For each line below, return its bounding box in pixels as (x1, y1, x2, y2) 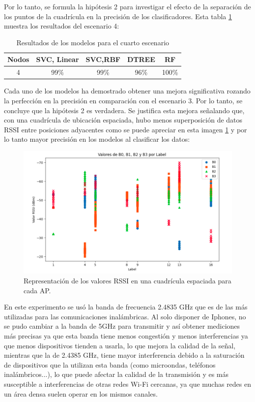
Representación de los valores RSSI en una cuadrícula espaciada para (24, 276, 231, 286)
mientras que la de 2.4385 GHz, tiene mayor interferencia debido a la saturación (4, 350, 245, 360)
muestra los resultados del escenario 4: (4, 21, 119, 31)
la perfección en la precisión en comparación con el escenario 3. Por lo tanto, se (4, 95, 243, 105)
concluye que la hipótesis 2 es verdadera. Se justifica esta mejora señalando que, (4, 105, 245, 115)
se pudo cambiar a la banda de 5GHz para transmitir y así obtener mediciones (4, 321, 240, 331)
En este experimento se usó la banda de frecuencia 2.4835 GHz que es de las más (4, 302, 248, 312)
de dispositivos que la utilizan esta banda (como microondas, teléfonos (4, 359, 216, 370)
